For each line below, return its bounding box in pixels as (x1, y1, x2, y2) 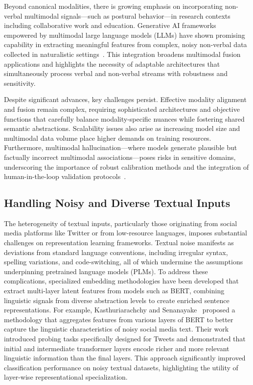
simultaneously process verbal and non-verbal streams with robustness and (4, 68, 228, 78)
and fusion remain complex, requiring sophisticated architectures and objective (4, 103, 240, 114)
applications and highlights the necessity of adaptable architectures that (4, 58, 220, 69)
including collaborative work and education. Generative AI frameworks (4, 20, 216, 30)
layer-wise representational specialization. (4, 372, 128, 382)
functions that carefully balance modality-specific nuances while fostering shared (4, 113, 245, 124)
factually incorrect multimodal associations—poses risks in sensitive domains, (4, 152, 236, 162)
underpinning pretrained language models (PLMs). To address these (4, 266, 208, 276)
